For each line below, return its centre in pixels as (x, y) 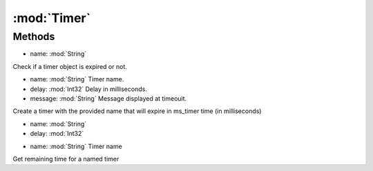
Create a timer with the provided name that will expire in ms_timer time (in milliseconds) (137, 111)
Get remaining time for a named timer (66, 159)
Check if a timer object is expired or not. (70, 66)
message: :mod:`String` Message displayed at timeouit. (108, 98)
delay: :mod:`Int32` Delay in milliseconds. (89, 89)
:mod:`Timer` (52, 18)
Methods (34, 37)
